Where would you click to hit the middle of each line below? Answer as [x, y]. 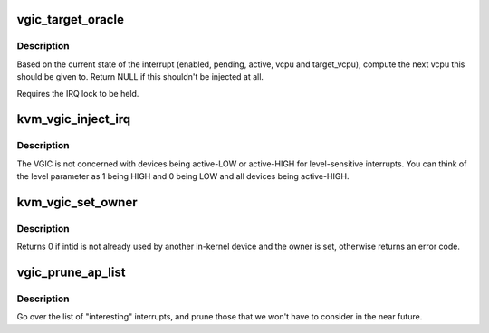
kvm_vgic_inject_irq [74, 119]
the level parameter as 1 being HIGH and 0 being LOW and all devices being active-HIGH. [183, 176]
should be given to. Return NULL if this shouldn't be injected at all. [140, 77]
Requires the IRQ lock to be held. [78, 93]
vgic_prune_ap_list [71, 273]
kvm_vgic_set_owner [77, 202]
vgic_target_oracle [70, 19]
